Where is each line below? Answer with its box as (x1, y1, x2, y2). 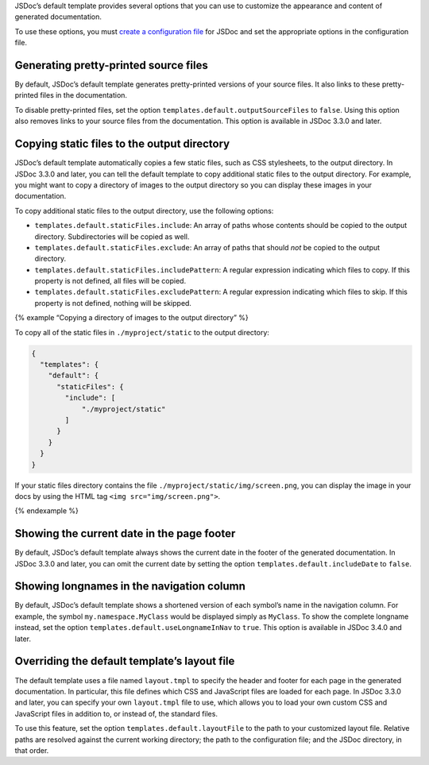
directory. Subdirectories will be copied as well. (34, 231, 190, 241)
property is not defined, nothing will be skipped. (34, 298, 192, 307)
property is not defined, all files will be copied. (34, 276, 187, 286)
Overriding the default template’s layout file (14, 655, 235, 668)
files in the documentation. (40, 91, 127, 100)
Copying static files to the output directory (14, 137, 230, 151)
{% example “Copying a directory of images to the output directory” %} (14, 313, 249, 323)
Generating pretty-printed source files (14, 58, 208, 71)
